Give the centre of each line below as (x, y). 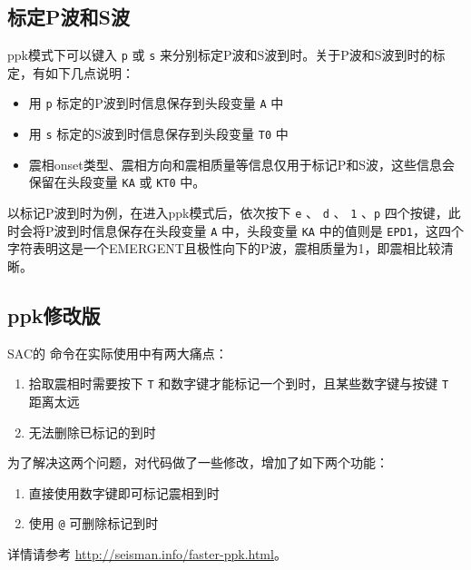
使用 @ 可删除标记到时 (93, 523)
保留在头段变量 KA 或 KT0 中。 (117, 182)
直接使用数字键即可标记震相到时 (124, 492)
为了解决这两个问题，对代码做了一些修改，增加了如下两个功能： (198, 462)
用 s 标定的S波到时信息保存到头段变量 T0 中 (158, 134)
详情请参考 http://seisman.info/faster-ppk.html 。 (147, 554)
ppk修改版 (54, 314)
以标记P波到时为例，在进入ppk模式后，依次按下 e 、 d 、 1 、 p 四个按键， (228, 213)
